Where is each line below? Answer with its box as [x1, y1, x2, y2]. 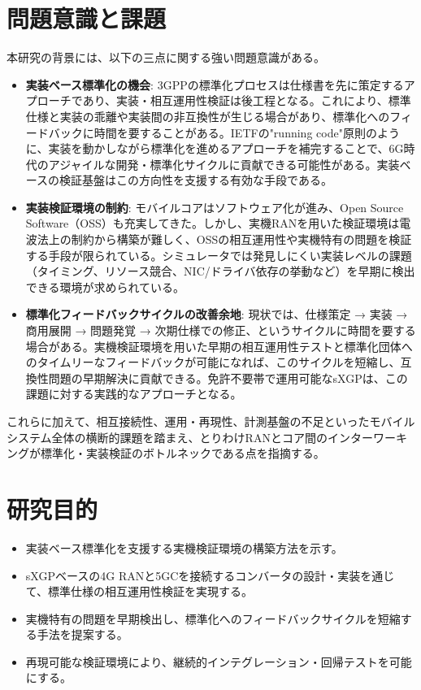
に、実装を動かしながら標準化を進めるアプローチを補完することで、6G [25, 140, 404, 157]
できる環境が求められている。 [25, 278, 185, 295]
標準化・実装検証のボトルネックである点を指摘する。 [40, 445, 325, 462]
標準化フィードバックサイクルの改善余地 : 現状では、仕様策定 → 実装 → [25, 306, 408, 323]
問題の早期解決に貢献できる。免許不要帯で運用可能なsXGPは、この [48, 369, 408, 386]
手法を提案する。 [37, 626, 128, 643]
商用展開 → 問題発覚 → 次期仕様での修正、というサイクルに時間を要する [25, 322, 416, 339]
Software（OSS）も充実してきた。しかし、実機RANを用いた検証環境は [25, 215, 400, 232]
